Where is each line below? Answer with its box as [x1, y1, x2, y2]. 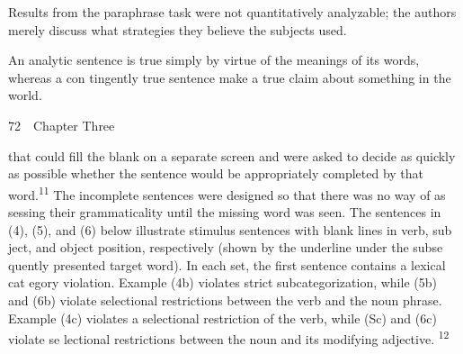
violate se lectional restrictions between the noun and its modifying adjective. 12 [8, 327, 450, 348]
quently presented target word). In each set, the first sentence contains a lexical [8, 255, 446, 274]
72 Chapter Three [8, 115, 115, 134]
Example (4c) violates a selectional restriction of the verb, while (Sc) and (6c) [8, 308, 437, 327]
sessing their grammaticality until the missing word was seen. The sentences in [8, 203, 441, 221]
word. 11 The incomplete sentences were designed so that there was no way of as [8, 182, 446, 204]
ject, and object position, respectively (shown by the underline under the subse [8, 238, 443, 257]
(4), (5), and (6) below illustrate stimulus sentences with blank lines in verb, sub [8, 220, 452, 239]
